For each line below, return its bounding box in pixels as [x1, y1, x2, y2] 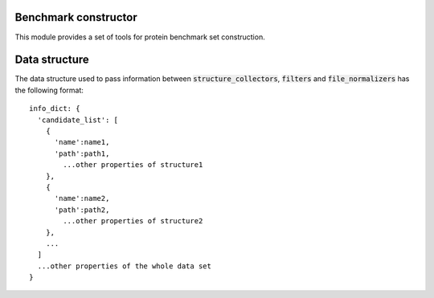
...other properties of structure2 [63, 217, 203, 226]
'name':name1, [54, 137, 110, 147]
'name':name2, [54, 194, 110, 203]
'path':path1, [54, 149, 110, 158]
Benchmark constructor [14, 10, 137, 24]
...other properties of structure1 [63, 161, 203, 169]
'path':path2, [54, 205, 110, 214]
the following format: [14, 85, 84, 95]
